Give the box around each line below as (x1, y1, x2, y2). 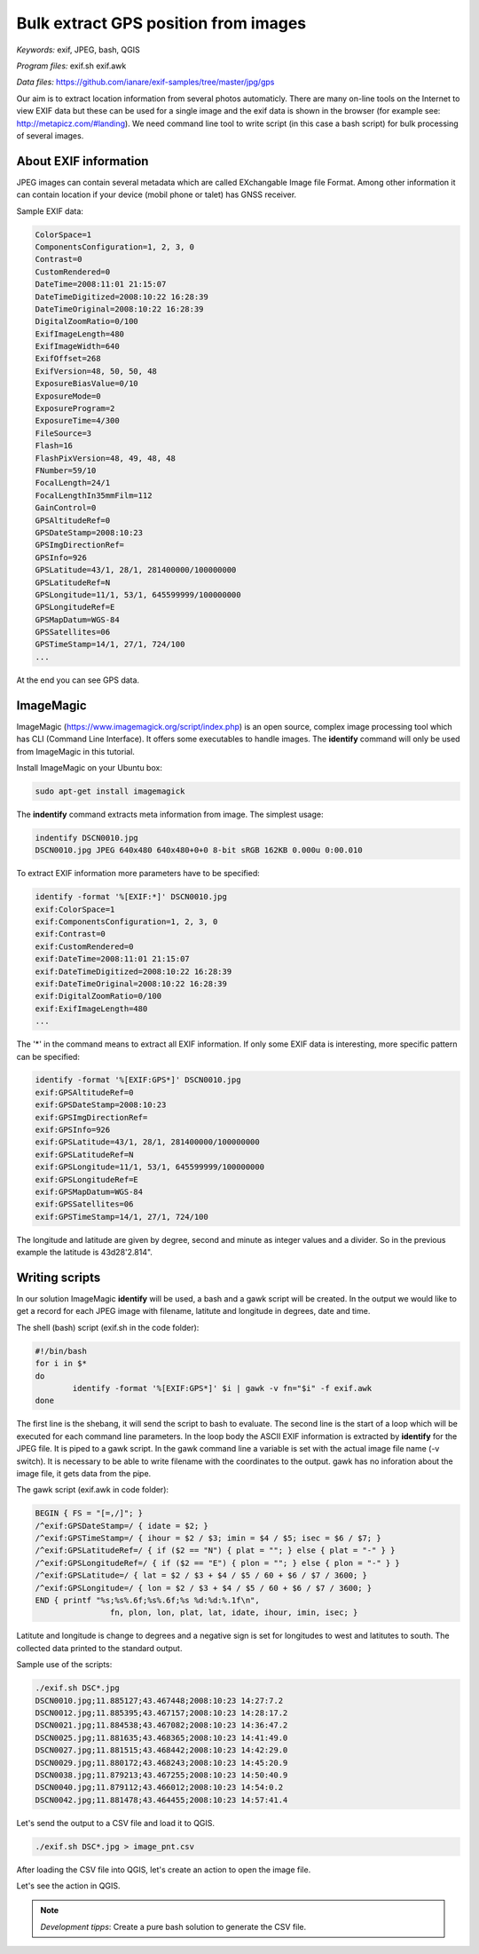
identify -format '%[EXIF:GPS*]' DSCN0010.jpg (35, 1075, 241, 1085)
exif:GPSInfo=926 (35, 1125, 111, 1135)
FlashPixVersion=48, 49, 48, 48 (35, 453, 177, 463)
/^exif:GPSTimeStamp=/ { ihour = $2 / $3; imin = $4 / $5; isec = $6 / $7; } (35, 1533, 381, 1544)
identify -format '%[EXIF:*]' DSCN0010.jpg (35, 892, 228, 902)
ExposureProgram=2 (35, 404, 115, 414)
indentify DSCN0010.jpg (35, 833, 139, 843)
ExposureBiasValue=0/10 (35, 378, 139, 389)
